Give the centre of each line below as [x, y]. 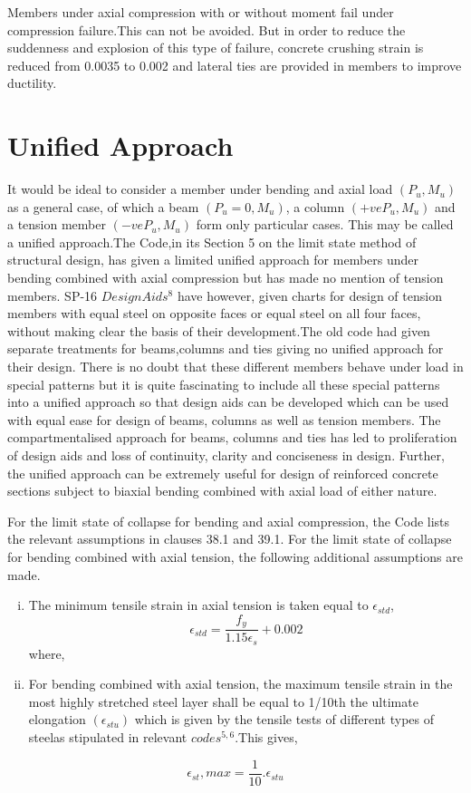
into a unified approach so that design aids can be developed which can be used [228, 402]
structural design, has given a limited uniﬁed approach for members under [213, 260]
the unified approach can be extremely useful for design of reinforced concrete [223, 473]
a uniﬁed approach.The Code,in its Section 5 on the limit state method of [212, 242]
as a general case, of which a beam [103, 206]
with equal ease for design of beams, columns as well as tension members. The [224, 419]
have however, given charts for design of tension [309, 295]
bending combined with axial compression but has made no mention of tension [226, 278]
